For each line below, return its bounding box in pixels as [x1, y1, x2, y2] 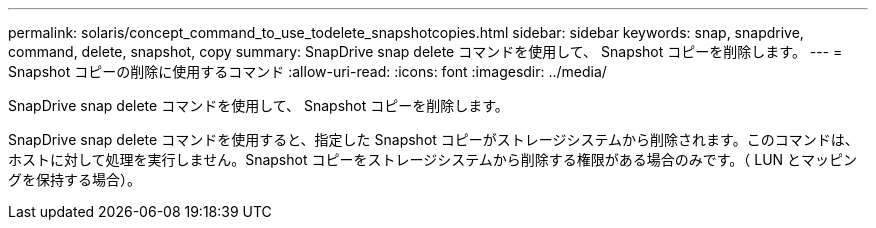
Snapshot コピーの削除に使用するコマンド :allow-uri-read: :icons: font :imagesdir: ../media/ [8, 63, 607, 80]
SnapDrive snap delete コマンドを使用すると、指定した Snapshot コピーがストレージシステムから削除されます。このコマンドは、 [8, 131, 859, 148]
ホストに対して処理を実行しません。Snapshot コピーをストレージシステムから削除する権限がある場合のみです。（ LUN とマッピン [8, 151, 858, 168]
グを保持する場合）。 [8, 171, 141, 188]
